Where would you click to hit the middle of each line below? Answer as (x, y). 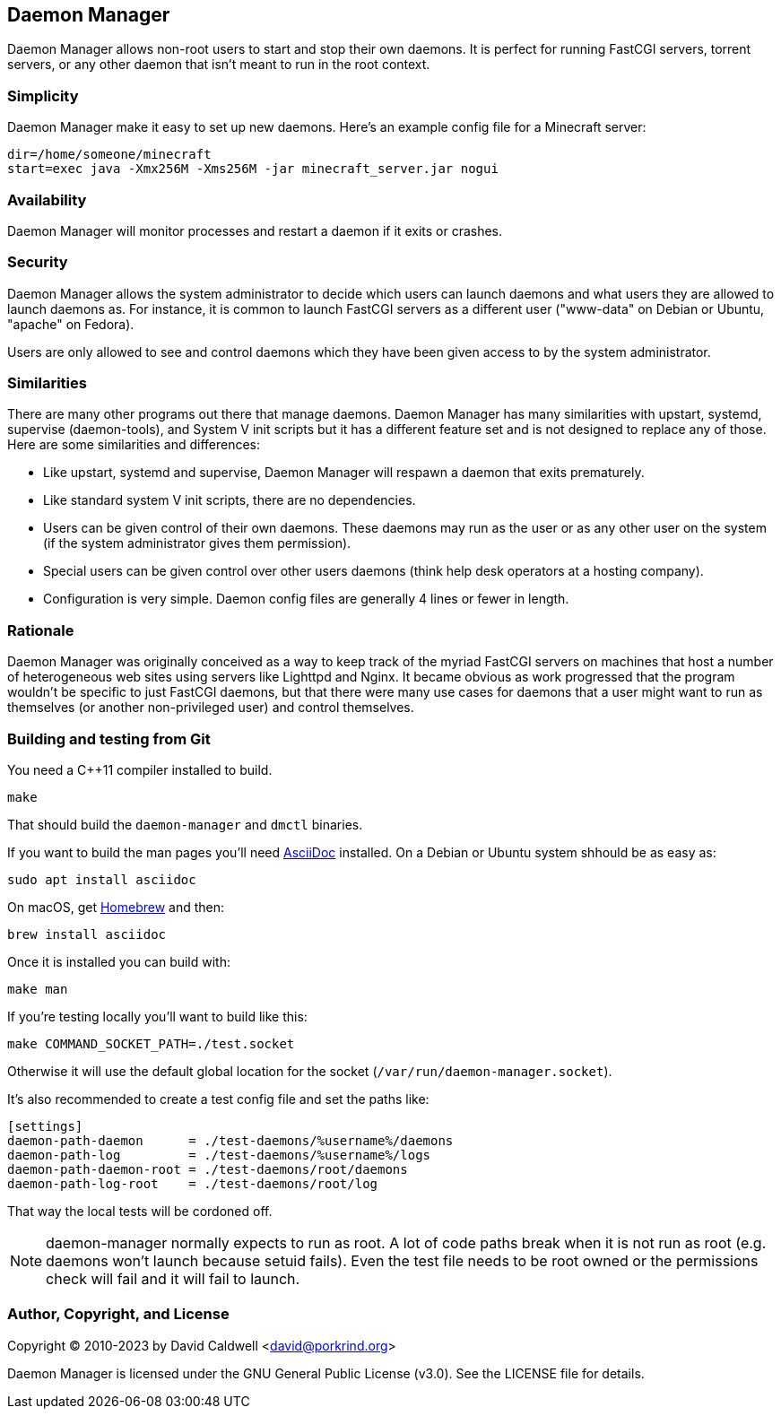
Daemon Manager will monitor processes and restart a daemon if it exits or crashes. (255, 230)
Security (38, 262)
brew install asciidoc (87, 934)
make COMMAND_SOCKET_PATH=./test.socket (151, 1043)
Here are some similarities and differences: (134, 445)
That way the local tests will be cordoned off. (140, 1211)
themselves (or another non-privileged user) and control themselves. (211, 708)
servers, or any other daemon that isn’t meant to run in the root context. (219, 65)
